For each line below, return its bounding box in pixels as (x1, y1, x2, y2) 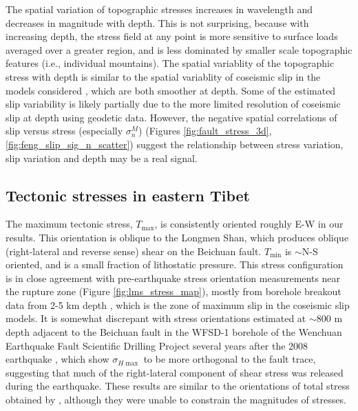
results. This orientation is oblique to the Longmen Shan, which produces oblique (6, 230, 349, 244)
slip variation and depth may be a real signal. (6, 150, 198, 165)
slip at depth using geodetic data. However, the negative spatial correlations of (6, 110, 337, 124)
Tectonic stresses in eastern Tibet (6, 184, 251, 205)
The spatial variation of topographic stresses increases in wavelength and (6, 2, 313, 16)
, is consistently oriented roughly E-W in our (154, 217, 344, 231)
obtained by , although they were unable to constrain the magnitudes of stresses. (6, 392, 346, 407)
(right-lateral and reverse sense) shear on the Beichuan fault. (6, 243, 262, 258)
